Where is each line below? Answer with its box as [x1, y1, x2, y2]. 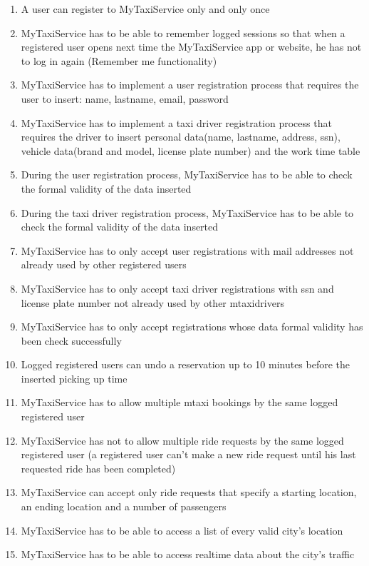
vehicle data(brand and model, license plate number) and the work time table [21, 143, 360, 158]
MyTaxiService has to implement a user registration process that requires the [21, 77, 359, 92]
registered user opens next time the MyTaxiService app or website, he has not [21, 39, 362, 54]
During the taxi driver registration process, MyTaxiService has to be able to [21, 205, 354, 220]
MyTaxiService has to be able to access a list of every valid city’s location [21, 522, 343, 537]
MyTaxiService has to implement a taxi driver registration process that [21, 115, 332, 130]
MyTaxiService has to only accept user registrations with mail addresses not [21, 243, 354, 258]
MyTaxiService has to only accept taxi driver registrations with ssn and [21, 281, 334, 295]
